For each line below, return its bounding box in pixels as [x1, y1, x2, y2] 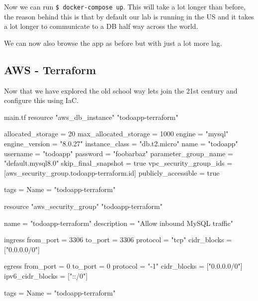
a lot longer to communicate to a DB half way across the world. [4, 21, 198, 31]
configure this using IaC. [4, 95, 79, 105]
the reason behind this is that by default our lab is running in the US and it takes [4, 11, 254, 21]
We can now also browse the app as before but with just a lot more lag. [4, 37, 222, 48]
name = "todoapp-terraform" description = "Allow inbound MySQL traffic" [4, 217, 233, 228]
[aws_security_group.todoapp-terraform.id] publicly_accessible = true [4, 167, 220, 178]
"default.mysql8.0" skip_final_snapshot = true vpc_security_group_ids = [4, 158, 233, 168]
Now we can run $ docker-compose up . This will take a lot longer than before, [4, 1, 246, 11]
